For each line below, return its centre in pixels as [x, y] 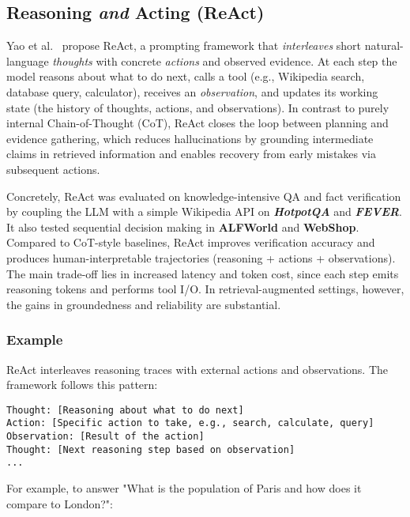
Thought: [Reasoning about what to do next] [125, 410]
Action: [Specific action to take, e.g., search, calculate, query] [190, 423]
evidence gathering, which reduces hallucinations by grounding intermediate [190, 138]
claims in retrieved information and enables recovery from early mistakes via [192, 154]
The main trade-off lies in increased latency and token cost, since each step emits [203, 273]
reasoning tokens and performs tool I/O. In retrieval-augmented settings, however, [205, 289]
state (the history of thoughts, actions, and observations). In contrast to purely [198, 107]
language [28, 60]
